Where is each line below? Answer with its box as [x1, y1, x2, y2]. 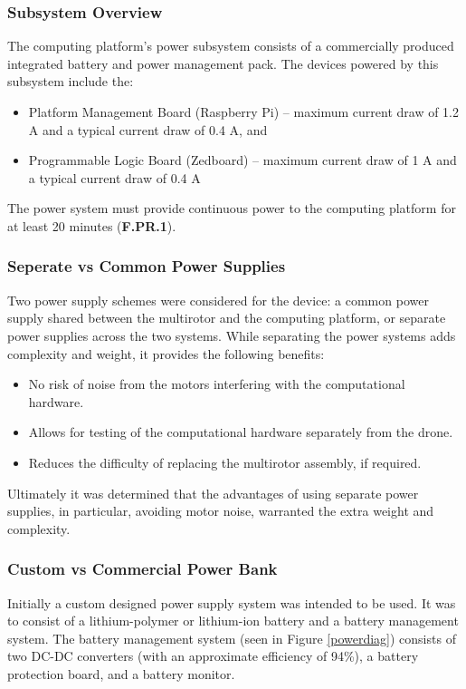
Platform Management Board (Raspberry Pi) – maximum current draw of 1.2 [28, 102, 459, 121]
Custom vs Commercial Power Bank [7, 558, 278, 580]
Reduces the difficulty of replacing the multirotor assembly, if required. [28, 452, 422, 471]
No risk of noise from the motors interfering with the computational [28, 374, 405, 393]
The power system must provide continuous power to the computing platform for [7, 199, 456, 218]
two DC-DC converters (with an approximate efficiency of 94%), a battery [7, 646, 419, 665]
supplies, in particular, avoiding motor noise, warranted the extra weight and [7, 501, 434, 520]
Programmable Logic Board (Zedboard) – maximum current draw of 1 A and [28, 150, 457, 170]
